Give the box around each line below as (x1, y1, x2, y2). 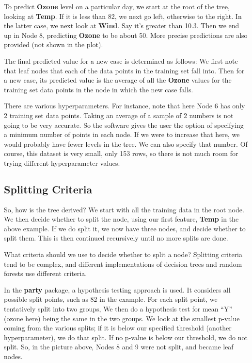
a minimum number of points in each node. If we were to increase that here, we (4, 129, 240, 139)
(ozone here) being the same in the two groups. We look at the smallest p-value (4, 313, 240, 323)
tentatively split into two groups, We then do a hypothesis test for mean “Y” (4, 304, 233, 314)
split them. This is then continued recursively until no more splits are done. (4, 233, 228, 243)
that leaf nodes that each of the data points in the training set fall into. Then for (4, 65, 245, 75)
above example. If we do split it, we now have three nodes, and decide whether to (4, 223, 246, 233)
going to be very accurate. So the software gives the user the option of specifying (4, 120, 244, 130)
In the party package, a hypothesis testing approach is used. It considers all (4, 284, 231, 294)
